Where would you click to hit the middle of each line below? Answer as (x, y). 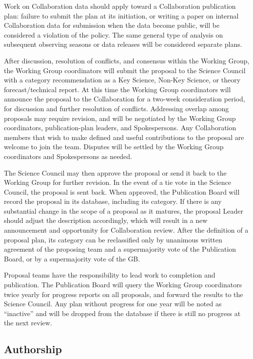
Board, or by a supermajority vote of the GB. (72, 258)
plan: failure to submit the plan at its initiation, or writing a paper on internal (121, 15)
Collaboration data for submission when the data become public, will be (112, 25)
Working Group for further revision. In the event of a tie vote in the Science (117, 182)
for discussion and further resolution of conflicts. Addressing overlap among (117, 108)
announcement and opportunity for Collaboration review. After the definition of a (126, 230)
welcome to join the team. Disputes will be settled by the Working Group (114, 147)
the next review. (28, 323)
